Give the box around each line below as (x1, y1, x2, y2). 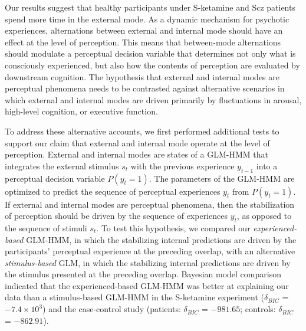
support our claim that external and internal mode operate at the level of (5, 136, 270, 149)
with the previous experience (130, 159, 235, 172)
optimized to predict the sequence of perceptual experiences (5, 185, 221, 197)
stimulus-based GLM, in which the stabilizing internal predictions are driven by (5, 256, 291, 268)
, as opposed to (236, 209, 292, 222)
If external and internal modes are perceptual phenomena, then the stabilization (5, 198, 295, 210)
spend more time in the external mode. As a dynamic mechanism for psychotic (5, 12, 289, 25)
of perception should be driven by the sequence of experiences (5, 209, 228, 222)
